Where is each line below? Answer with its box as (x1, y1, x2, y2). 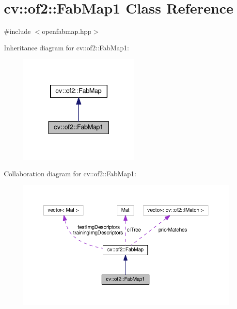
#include (4, 26, 31, 36)
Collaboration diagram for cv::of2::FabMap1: (4, 168, 136, 178)
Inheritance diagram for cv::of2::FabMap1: (4, 42, 129, 52)
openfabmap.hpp (42, 26, 92, 36)
